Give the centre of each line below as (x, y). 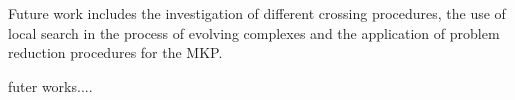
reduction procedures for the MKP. (115, 52)
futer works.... (50, 85)
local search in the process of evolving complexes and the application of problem (254, 32)
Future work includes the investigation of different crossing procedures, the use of (257, 13)
